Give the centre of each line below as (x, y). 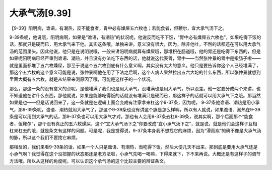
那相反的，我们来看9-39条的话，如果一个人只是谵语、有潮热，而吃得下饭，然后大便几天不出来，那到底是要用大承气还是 (133, 147)
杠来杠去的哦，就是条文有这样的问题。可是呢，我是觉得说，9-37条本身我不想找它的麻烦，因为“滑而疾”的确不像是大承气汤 (135, 131)
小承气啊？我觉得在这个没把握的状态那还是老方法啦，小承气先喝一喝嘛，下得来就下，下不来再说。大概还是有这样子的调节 (135, 154)
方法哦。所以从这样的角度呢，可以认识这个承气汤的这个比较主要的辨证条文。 (89, 161)
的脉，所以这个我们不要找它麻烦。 (45, 137)
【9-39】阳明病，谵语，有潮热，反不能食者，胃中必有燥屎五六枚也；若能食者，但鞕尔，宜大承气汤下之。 (118, 28)
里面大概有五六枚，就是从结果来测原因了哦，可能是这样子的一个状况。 (82, 79)
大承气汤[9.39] (40, 13)
